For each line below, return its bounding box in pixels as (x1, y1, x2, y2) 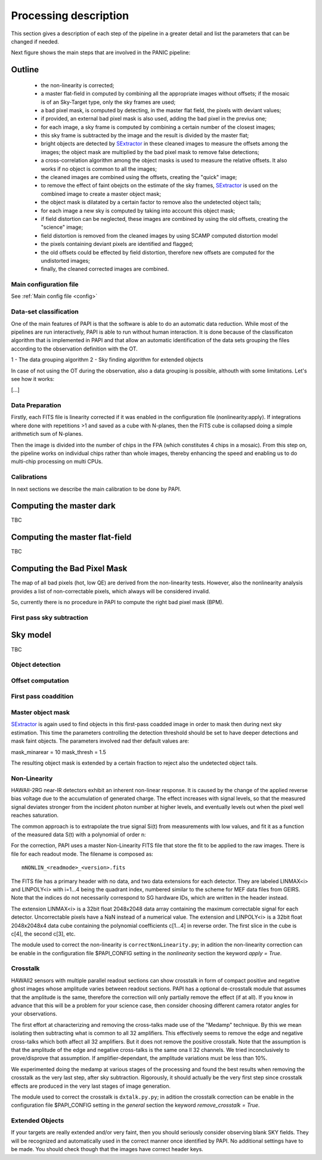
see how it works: (11, 375, 55, 382)
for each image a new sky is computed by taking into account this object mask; (41, 207, 236, 214)
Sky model (11, 630, 52, 640)
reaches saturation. (11, 812, 59, 819)
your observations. (11, 1010, 58, 1017)
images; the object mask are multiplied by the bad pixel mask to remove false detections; (41, 148, 259, 155)
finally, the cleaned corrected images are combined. (41, 266, 169, 273)
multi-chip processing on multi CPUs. (11, 458, 103, 465)
